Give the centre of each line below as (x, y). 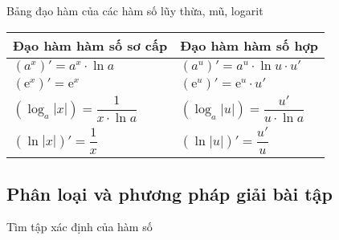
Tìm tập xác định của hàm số (80, 227)
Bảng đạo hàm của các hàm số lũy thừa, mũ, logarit (135, 10)
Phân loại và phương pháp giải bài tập (169, 193)
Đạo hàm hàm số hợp (249, 45)
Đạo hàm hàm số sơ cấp (90, 45)
